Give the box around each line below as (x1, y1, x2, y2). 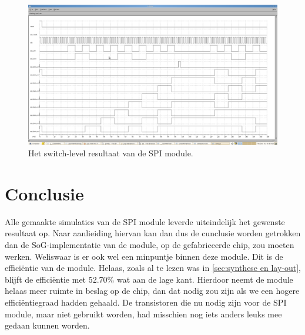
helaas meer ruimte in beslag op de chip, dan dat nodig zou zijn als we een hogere (5, 284, 300, 297)
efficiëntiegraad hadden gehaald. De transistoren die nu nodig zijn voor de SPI (5, 296, 287, 308)
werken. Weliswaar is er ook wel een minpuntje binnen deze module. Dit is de (5, 250, 283, 262)
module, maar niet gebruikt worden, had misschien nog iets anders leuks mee (5, 307, 282, 320)
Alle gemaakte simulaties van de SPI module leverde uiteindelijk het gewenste (5, 215, 285, 227)
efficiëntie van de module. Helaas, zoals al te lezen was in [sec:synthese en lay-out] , (5, 262, 301, 274)
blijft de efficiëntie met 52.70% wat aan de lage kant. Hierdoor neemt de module (5, 273, 293, 285)
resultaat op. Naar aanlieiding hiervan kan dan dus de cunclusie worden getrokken (5, 227, 301, 239)
